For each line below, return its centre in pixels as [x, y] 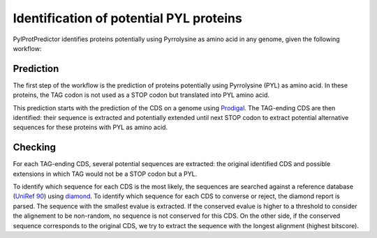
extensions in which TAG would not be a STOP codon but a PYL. [105, 174]
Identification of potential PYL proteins [127, 18]
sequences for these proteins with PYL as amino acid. [90, 127]
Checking [34, 148]
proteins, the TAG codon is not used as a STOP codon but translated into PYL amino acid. [141, 95]
